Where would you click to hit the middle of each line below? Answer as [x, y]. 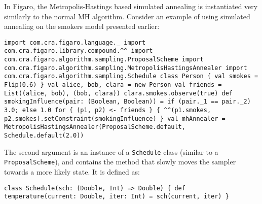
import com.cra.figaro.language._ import [75, 42]
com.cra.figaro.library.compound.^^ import [79, 51]
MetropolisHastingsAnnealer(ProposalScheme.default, [95, 127]
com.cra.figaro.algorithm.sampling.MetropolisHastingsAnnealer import [126, 68]
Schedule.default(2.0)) [44, 135]
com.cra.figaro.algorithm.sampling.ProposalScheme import [104, 60]
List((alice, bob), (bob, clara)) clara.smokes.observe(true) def [119, 93]
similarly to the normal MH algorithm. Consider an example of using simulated [127, 16]
